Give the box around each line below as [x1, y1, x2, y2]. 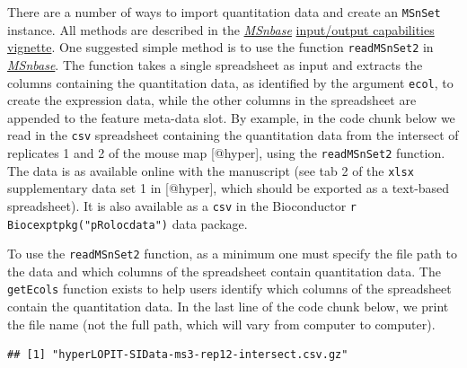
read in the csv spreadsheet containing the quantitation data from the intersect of [7, 126, 459, 145]
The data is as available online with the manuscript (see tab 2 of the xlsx [7, 161, 414, 180]
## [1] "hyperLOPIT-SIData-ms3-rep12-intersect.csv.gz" [7, 348, 348, 362]
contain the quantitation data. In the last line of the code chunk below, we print [7, 297, 449, 316]
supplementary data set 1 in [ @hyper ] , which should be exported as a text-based [7, 179, 450, 197]
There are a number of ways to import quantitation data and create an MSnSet [7, 3, 441, 21]
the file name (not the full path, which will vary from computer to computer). [7, 314, 436, 333]
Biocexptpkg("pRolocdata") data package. [7, 214, 248, 232]
